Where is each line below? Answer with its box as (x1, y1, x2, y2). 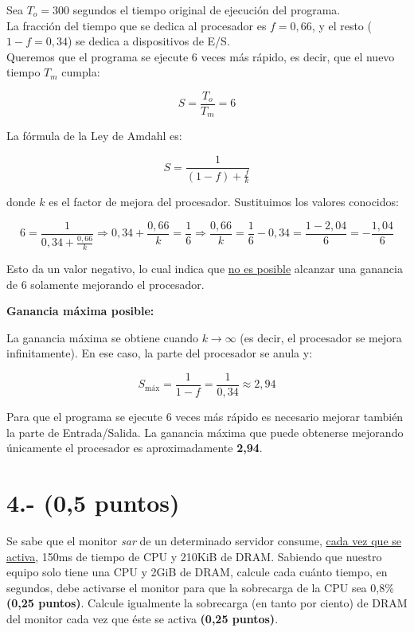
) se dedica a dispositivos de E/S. (67, 33, 230, 49)
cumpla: (61, 64, 100, 80)
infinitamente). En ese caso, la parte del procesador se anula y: (6, 345, 313, 361)
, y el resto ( (311, 17, 372, 33)
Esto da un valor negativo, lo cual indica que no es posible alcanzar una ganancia (6, 259, 403, 276)
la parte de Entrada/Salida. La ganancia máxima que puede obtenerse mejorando (6, 423, 404, 440)
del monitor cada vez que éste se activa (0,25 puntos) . (6, 610, 279, 626)
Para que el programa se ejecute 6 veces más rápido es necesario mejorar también (6, 408, 404, 424)
